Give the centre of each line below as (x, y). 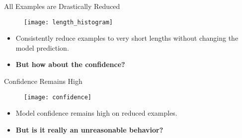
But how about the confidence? (70, 64)
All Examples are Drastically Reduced (62, 6)
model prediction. (42, 47)
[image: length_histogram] (68, 22)
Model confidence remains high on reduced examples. (96, 113)
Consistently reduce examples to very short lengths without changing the (127, 38)
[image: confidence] (58, 97)
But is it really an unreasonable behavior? (89, 129)
